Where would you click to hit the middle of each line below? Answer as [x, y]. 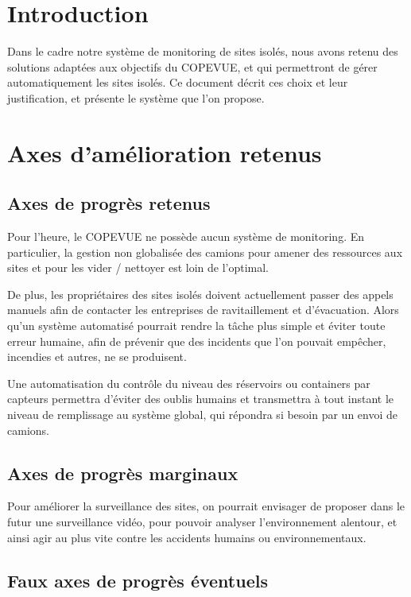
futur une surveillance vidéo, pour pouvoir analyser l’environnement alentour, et [202, 521]
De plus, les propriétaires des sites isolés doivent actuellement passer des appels [200, 294]
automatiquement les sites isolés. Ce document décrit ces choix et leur [178, 82]
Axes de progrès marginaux [123, 473]
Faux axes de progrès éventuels [138, 580]
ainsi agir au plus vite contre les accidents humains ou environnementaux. [187, 537]
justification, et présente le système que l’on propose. [136, 97]
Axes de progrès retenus [109, 203]
